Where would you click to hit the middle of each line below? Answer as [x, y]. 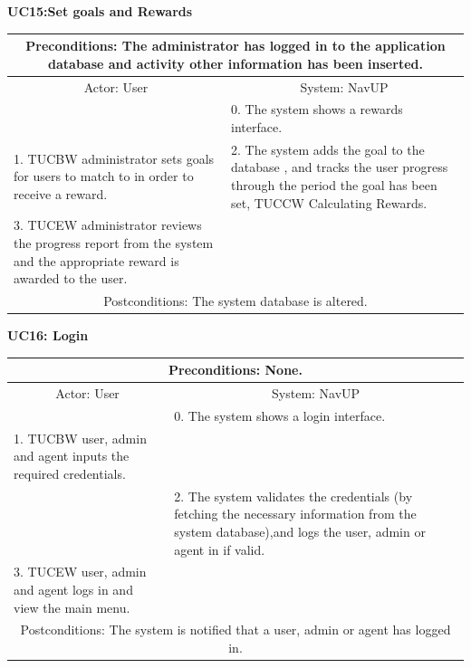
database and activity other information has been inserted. [235, 63]
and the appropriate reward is [96, 260]
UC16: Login [48, 335]
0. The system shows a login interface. [280, 415]
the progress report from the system [114, 243]
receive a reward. [61, 193]
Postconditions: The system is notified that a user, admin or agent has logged [235, 630]
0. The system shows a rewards [317, 109]
